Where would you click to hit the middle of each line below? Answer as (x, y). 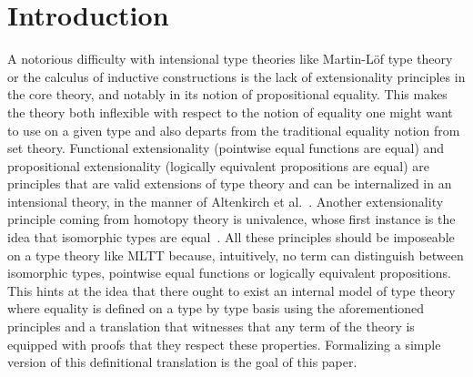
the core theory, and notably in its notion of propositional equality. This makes (227, 94)
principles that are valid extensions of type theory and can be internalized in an (230, 183)
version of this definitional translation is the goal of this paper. (182, 362)
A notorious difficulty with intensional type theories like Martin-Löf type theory (230, 59)
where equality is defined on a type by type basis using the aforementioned (216, 308)
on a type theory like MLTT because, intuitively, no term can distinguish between (236, 255)
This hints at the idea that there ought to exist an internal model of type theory (231, 290)
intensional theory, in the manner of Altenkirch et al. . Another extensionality (226, 201)
